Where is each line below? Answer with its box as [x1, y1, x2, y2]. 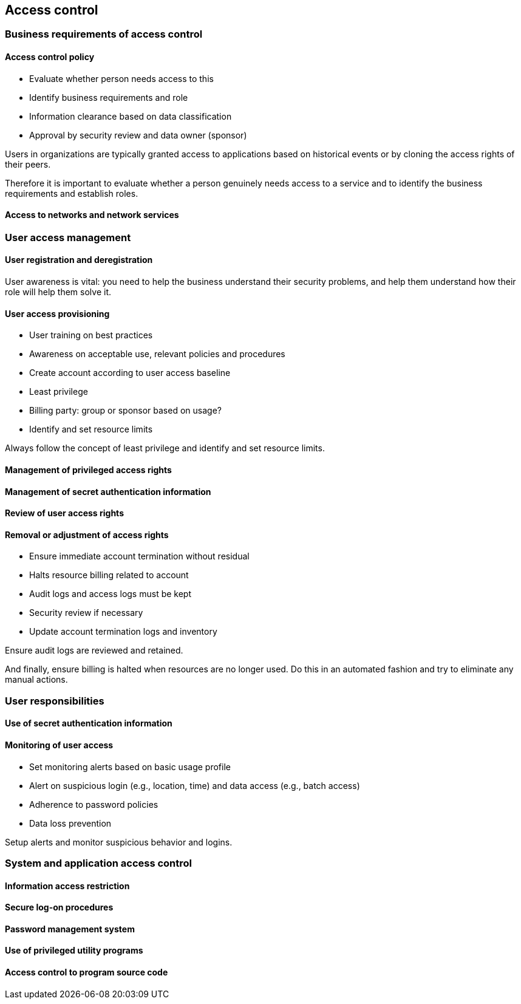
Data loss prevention [29, 818, 112, 828]
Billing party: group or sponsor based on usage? [29, 405, 222, 416]
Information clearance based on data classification [29, 111, 232, 121]
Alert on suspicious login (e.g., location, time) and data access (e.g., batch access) [29, 780, 360, 791]
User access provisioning [5, 308, 110, 319]
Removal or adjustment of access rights [5, 529, 169, 540]
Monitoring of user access [5, 739, 114, 750]
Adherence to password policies [29, 799, 158, 810]
